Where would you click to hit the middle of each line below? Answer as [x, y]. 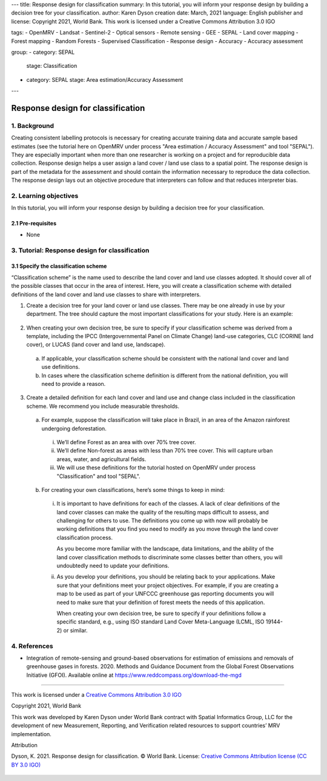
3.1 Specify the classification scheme [59, 266]
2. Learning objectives [45, 196]
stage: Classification [52, 66]
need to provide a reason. [74, 384]
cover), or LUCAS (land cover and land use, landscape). [96, 345]
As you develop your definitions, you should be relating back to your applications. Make [166, 577]
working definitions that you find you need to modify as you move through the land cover [167, 529]
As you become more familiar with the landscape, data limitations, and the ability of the [165, 549]
